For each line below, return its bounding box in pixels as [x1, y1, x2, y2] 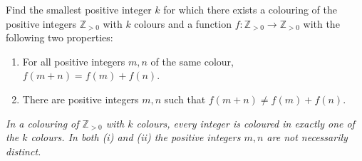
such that [164, 91, 206, 106]
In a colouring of [6, 115, 79, 130]
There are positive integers [22, 91, 139, 106]
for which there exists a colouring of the [163, 2, 337, 16]
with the [303, 16, 340, 31]
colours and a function [134, 16, 232, 31]
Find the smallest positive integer [6, 2, 152, 16]
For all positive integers [22, 53, 125, 68]
